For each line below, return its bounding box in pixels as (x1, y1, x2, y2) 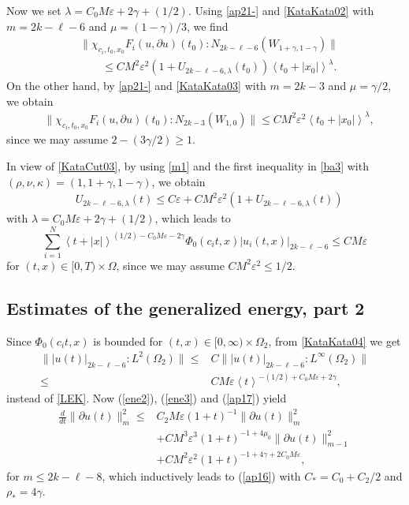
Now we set (6, 2, 61, 18)
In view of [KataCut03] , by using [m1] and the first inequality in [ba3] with (6, 157, 369, 174)
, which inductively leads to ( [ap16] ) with (102, 467, 301, 484)
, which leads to (154, 210, 231, 226)
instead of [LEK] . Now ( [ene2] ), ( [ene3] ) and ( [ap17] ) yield (6, 390, 287, 406)
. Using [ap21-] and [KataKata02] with (188, 2, 374, 18)
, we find (186, 17, 229, 34)
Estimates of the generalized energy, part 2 (6, 295, 365, 320)
